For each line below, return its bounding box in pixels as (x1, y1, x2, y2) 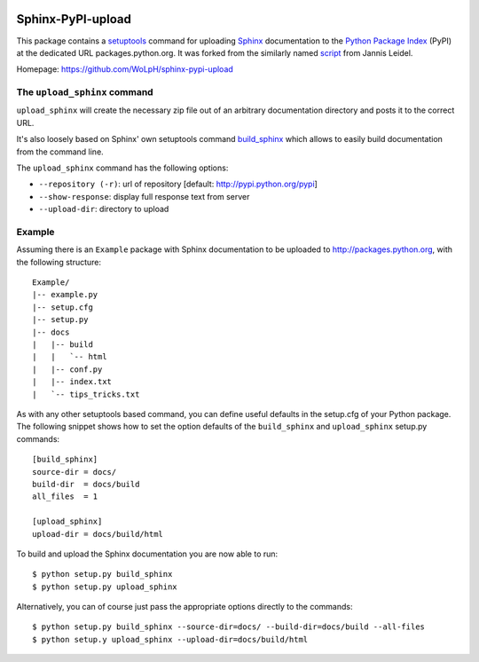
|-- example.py (32, 289, 98, 300)
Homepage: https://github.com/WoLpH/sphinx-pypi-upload (16, 64, 234, 75)
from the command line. (16, 146, 104, 157)
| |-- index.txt (32, 377, 113, 387)
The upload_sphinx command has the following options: (16, 162, 229, 173)
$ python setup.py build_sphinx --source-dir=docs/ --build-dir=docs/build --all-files (32, 622, 426, 632)
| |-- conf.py (32, 364, 103, 374)
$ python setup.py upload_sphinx (32, 581, 177, 592)
